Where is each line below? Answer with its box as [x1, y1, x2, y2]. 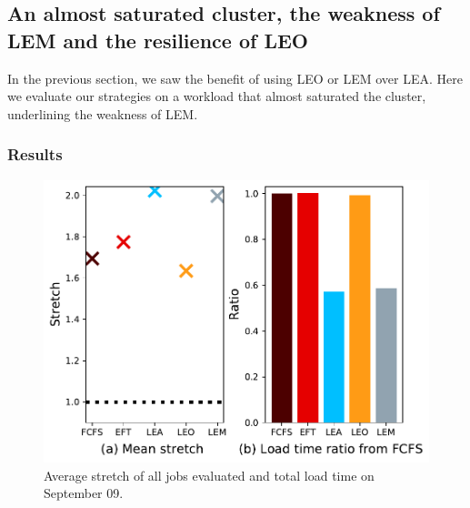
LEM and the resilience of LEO [7, 25, 308, 54]
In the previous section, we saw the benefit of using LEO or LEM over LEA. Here [7, 68, 463, 87]
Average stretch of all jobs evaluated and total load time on [44, 465, 375, 484]
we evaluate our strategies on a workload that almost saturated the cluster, [7, 86, 426, 106]
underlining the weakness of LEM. [7, 104, 198, 123]
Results [7, 143, 63, 166]
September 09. [44, 483, 124, 503]
